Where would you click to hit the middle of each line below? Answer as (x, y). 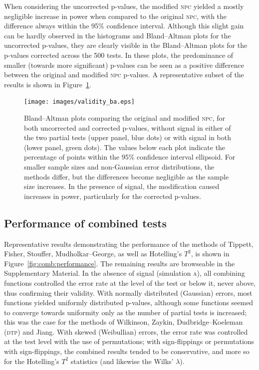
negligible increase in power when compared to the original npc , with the (116, 16)
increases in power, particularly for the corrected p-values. (113, 196)
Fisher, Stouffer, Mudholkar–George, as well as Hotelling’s (93, 254)
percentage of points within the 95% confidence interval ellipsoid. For (130, 157)
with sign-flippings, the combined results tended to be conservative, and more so (127, 351)
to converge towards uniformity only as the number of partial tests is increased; (126, 312)
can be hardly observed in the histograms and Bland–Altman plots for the (118, 35)
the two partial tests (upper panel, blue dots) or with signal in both (128, 137)
